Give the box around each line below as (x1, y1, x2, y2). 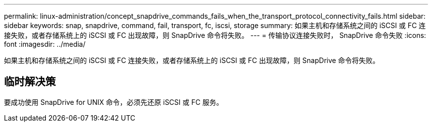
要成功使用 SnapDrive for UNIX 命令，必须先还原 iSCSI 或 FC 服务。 (4, 97, 223, 106)
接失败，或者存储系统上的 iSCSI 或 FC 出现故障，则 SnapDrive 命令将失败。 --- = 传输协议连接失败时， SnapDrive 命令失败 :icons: (4, 31, 426, 39)
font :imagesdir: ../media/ (4, 40, 86, 48)
